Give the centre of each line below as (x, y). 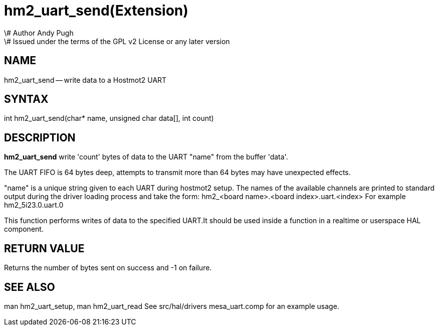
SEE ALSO (30, 287)
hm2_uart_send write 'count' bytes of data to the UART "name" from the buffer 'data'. (146, 157)
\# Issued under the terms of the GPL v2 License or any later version (117, 41)
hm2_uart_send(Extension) (96, 11)
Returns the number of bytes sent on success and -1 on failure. (108, 268)
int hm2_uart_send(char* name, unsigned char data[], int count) (109, 118)
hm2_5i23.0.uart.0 (34, 205)
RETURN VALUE (44, 248)
